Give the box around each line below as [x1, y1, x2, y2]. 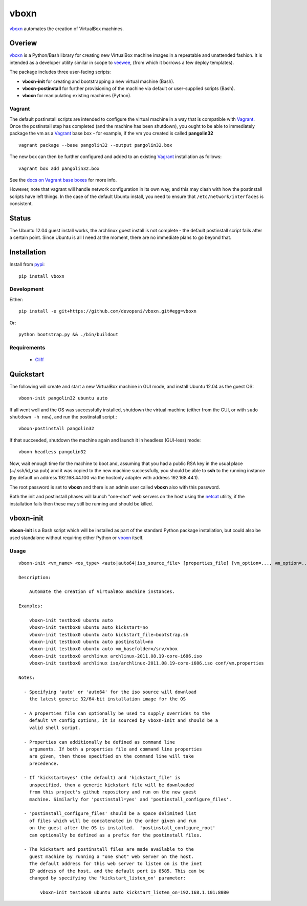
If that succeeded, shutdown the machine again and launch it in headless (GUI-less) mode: [9, 437, 201, 443]
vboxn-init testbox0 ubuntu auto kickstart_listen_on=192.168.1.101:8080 [40, 889, 229, 895]
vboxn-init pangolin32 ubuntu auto [18, 395, 108, 401]
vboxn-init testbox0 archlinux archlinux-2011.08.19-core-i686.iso [29, 653, 202, 659]
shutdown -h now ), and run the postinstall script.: [9, 414, 117, 419]
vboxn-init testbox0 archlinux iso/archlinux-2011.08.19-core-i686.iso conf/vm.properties [29, 660, 265, 666]
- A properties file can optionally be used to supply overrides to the [24, 710, 210, 716]
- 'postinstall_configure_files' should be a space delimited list [24, 811, 197, 816]
